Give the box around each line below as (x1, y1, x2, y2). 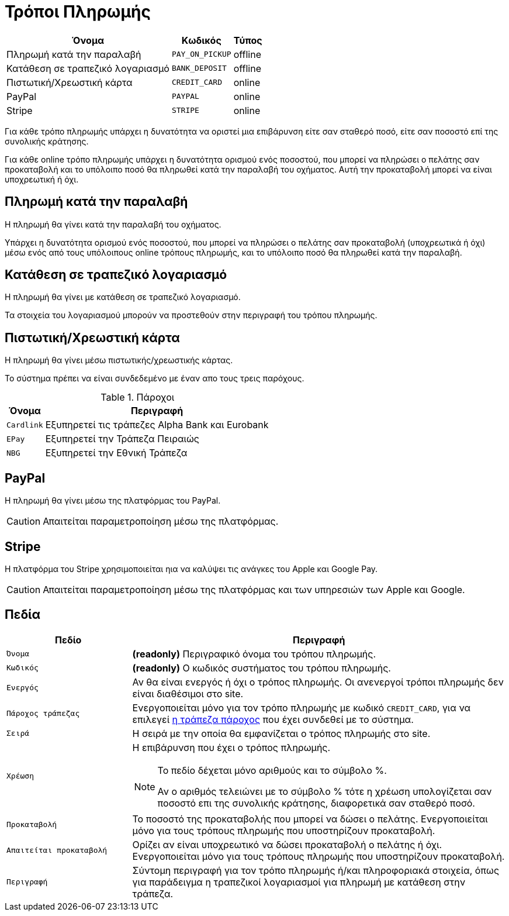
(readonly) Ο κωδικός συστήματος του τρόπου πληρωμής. (132, 662, 391, 674)
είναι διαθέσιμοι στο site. (132, 687, 244, 700)
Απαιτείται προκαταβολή (6, 846, 108, 855)
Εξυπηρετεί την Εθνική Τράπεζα (45, 447, 188, 459)
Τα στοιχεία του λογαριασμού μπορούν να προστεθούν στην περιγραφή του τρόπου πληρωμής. (5, 310, 378, 321)
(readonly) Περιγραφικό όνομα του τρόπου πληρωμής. (132, 648, 376, 660)
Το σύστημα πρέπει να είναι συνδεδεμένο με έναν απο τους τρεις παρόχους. (5, 373, 304, 384)
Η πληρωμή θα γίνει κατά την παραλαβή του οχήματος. (5, 219, 221, 229)
